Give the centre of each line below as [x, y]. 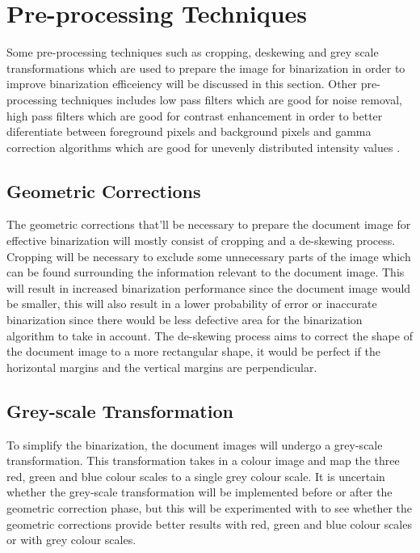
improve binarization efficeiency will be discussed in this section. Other [182, 84]
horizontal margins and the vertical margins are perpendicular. [162, 367]
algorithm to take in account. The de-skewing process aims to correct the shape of [210, 335]
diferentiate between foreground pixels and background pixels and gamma [189, 131]
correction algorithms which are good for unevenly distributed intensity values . [204, 147]
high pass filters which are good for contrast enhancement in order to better [195, 115]
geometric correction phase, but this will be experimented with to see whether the [210, 508]
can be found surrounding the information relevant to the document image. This [206, 272]
